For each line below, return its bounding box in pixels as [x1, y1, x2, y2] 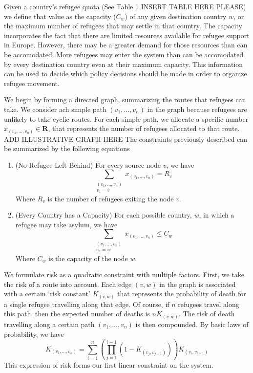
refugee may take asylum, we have [15, 219, 118, 229]
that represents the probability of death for [117, 288, 246, 299]
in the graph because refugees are [147, 104, 247, 114]
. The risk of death [178, 308, 235, 319]
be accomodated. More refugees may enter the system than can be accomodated [4, 49, 244, 59]
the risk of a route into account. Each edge [4, 279, 132, 289]
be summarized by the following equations [4, 143, 130, 154]
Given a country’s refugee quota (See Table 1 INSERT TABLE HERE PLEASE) [4, 1, 246, 11]
